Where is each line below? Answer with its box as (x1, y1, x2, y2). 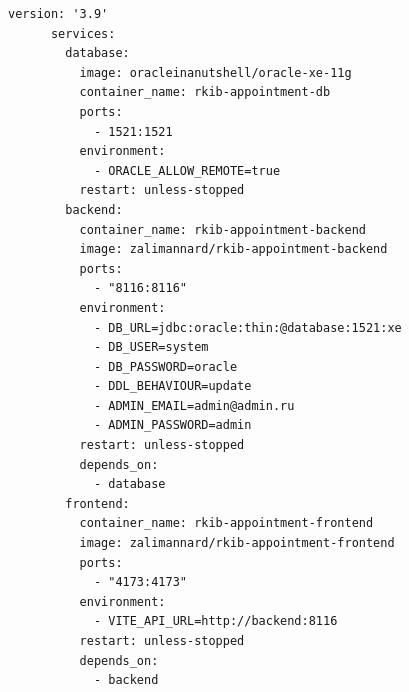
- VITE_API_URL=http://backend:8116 (93, 614, 338, 629)
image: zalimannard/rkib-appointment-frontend (79, 536, 395, 551)
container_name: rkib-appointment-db (79, 85, 331, 100)
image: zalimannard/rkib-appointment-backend (79, 242, 388, 257)
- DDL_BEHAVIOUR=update (93, 379, 252, 394)
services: (50, 26, 116, 41)
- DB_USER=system (93, 340, 209, 355)
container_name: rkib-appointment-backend (79, 222, 366, 237)
